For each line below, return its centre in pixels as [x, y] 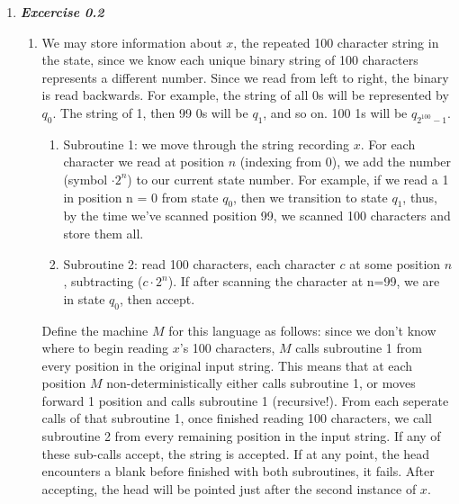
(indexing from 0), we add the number [346, 162]
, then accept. [157, 298]
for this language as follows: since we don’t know [302, 330]
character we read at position [144, 162]
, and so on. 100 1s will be [335, 112]
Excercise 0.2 [62, 12]
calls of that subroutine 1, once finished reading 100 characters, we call [237, 418]
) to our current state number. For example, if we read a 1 [288, 179]
